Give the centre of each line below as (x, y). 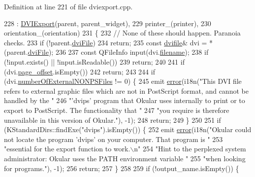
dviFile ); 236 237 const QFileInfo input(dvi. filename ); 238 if (118, 52)
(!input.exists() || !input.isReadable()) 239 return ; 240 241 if (94, 61)
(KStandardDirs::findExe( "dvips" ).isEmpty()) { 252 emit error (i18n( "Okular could (128, 129)
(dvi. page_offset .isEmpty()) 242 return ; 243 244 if (80, 71)
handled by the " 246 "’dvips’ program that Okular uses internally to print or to (125, 100)
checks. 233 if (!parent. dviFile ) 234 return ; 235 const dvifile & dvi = (106, 42)
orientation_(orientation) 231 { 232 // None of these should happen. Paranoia (122, 33)
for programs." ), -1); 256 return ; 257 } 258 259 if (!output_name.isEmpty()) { (122, 168)
